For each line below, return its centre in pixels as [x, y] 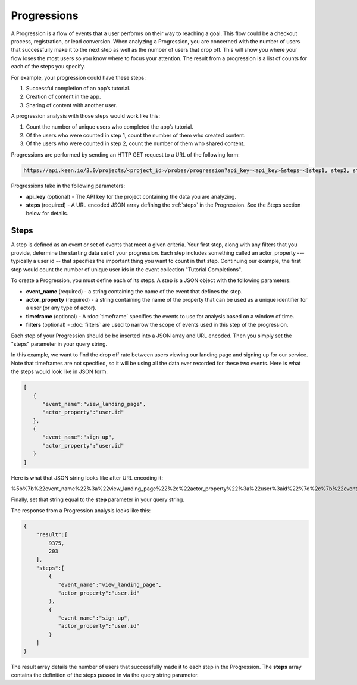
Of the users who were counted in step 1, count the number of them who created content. [136, 135]
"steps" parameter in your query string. [59, 344]
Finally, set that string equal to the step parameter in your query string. [98, 499]
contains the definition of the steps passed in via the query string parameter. [105, 675]
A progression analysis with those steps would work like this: [86, 116]
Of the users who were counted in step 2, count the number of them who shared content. [135, 143]
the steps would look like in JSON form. [59, 371]
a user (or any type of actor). [61, 308]
